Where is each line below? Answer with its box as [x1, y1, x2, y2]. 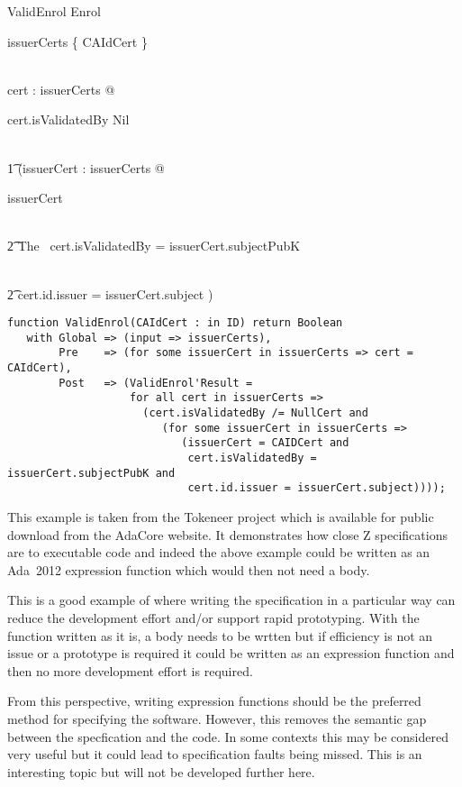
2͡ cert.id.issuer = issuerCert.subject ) [7, 284, 213, 303]
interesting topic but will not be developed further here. [7, 762, 315, 781]
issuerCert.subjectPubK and [7, 466, 176, 480]
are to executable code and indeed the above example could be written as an [7, 543, 430, 562]
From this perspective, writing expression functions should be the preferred [7, 691, 421, 710]
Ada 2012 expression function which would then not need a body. [7, 560, 370, 579]
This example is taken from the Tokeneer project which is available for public [7, 508, 434, 526]
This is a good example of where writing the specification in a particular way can [7, 590, 456, 609]
